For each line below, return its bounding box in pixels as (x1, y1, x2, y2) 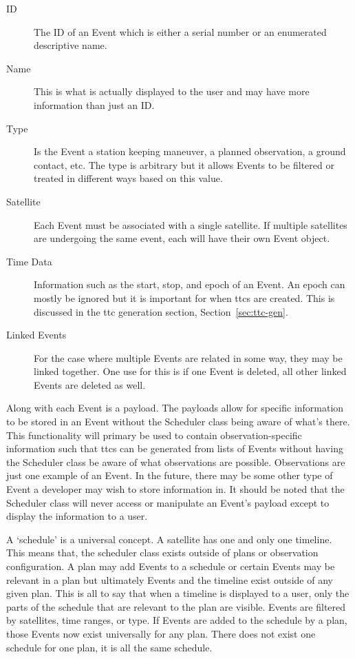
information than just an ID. (34, 97, 155, 112)
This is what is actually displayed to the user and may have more (34, 84, 310, 99)
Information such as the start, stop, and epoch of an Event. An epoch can (34, 277, 345, 292)
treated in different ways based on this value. (34, 171, 223, 185)
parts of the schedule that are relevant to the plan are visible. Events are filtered (6, 599, 346, 614)
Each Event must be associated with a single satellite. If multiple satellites (34, 217, 347, 232)
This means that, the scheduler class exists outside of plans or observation (6, 545, 319, 560)
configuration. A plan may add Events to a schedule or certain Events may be (6, 559, 335, 573)
